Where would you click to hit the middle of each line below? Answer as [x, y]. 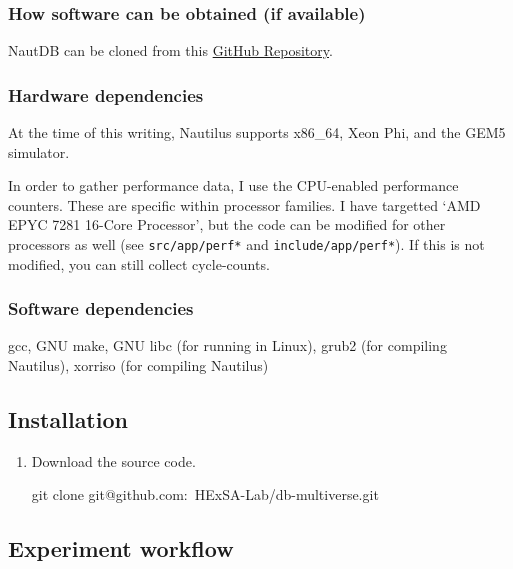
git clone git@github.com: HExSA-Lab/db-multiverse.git [205, 494]
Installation [68, 419]
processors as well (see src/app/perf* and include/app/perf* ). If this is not [246, 244]
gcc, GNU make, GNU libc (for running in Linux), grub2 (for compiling [227, 345]
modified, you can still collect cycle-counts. [139, 263]
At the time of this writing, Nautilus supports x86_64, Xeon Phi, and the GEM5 [257, 132]
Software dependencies [101, 308]
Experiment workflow [121, 548]
